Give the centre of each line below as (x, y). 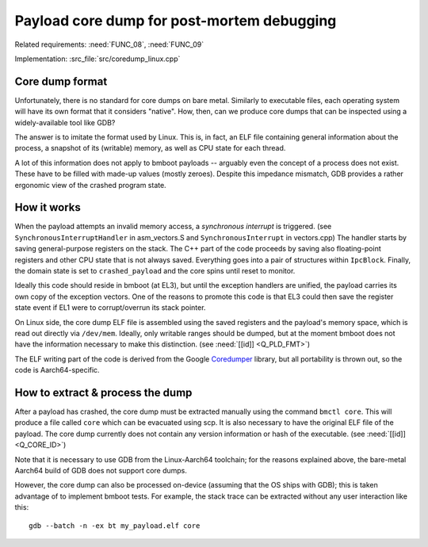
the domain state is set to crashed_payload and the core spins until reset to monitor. (155, 271)
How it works (48, 207)
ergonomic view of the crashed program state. (90, 185)
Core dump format (61, 81)
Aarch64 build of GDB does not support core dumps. (101, 471)
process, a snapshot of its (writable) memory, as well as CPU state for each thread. (150, 148)
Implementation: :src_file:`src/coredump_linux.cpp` (97, 59)
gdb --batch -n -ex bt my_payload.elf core (115, 526)
